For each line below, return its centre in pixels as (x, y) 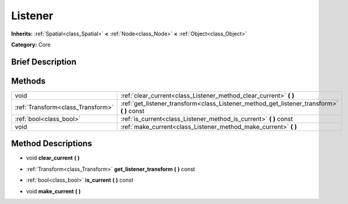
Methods (28, 81)
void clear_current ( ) (53, 158)
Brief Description (44, 62)
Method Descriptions (52, 144)
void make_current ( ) (54, 191)
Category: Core (31, 45)
